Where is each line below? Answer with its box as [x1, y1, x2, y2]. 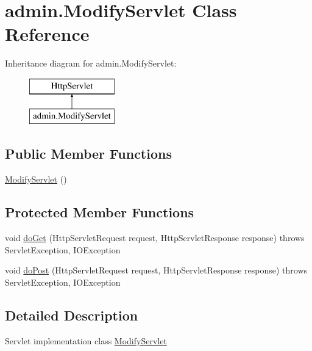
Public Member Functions [5, 144, 172, 163]
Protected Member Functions [5, 203, 194, 222]
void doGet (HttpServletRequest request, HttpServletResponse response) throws [5, 231, 305, 244]
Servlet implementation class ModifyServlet [5, 334, 167, 347]
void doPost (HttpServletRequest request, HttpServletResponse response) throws [5, 264, 308, 277]
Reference [5, 21, 90, 46]
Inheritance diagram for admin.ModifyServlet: [5, 57, 177, 70]
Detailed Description [5, 305, 138, 324]
